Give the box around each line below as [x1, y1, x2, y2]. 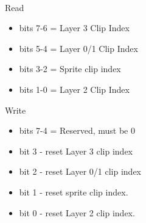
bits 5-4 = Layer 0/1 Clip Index [19, 42, 138, 54]
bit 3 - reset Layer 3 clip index [19, 144, 133, 157]
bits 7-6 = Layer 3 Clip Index [19, 21, 130, 34]
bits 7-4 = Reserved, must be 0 [19, 124, 136, 137]
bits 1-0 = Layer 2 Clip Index [19, 82, 130, 95]
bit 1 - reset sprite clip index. [19, 185, 128, 198]
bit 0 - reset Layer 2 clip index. [19, 206, 135, 219]
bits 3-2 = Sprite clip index [19, 62, 121, 75]
